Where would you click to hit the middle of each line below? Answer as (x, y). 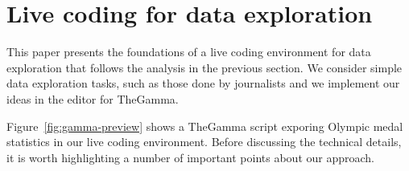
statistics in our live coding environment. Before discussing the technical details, (204, 142)
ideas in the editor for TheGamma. (93, 98)
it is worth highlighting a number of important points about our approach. (190, 157)
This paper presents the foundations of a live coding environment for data (189, 52)
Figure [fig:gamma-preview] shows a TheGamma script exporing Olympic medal (205, 126)
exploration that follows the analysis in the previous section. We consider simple (204, 67)
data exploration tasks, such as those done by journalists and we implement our (203, 83)
